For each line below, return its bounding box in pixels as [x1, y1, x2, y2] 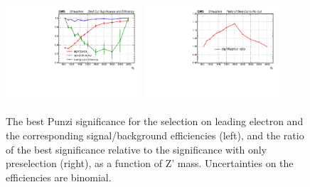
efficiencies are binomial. [6, 169, 112, 184]
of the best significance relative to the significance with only [6, 141, 267, 156]
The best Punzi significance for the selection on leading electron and [6, 114, 304, 129]
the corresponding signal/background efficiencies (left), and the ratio [6, 128, 304, 143]
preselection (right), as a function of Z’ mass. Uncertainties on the [6, 156, 294, 171]
